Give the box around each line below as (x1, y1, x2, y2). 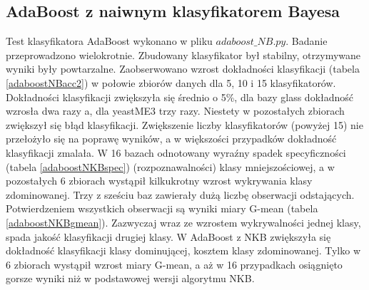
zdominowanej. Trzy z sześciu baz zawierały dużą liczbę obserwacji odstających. (6, 187, 355, 202)
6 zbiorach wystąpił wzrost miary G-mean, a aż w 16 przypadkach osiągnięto (6, 257, 343, 271)
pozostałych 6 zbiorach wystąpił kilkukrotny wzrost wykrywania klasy (6, 173, 313, 188)
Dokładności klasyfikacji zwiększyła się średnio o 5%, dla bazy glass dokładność (6, 89, 354, 104)
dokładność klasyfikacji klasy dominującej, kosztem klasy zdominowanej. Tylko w (6, 243, 361, 258)
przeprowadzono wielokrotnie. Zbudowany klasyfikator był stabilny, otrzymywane (6, 47, 361, 62)
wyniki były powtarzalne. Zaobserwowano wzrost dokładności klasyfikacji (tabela (6, 61, 360, 76)
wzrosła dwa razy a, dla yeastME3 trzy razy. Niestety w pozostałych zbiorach (6, 103, 345, 118)
